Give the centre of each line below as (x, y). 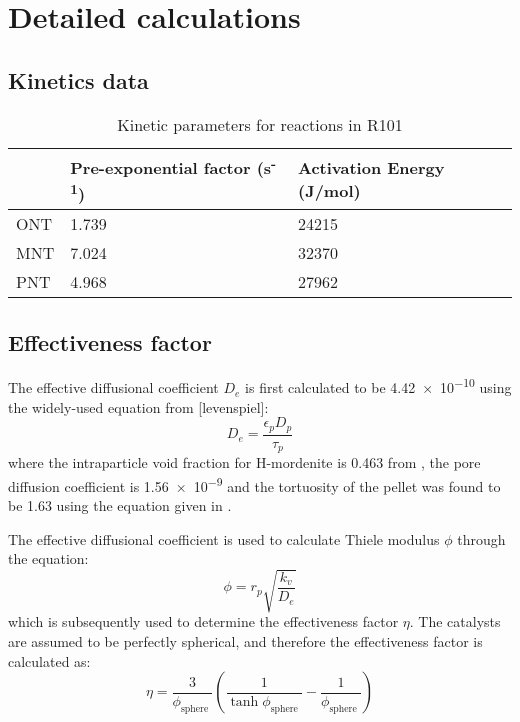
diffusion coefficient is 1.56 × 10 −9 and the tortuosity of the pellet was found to (254, 484)
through (481, 538)
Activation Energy (371, 167)
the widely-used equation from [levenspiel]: (138, 406)
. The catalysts (455, 621)
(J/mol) (329, 190)
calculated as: (49, 660)
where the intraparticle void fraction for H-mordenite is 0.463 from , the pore (244, 462)
